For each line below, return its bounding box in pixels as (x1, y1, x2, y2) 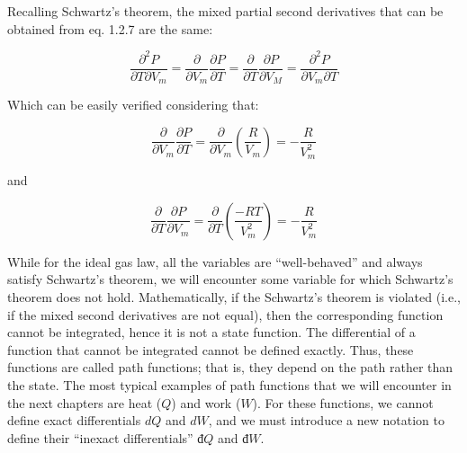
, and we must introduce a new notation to (208, 411, 445, 430)
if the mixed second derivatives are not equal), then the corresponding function (7, 305, 444, 324)
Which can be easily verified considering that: (7, 95, 259, 114)
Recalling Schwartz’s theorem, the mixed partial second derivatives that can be (7, 2, 444, 20)
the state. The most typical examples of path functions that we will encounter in (7, 375, 452, 394)
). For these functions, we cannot (252, 393, 434, 412)
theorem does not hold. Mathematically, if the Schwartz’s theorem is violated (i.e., (7, 287, 461, 306)
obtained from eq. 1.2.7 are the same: (7, 19, 213, 38)
